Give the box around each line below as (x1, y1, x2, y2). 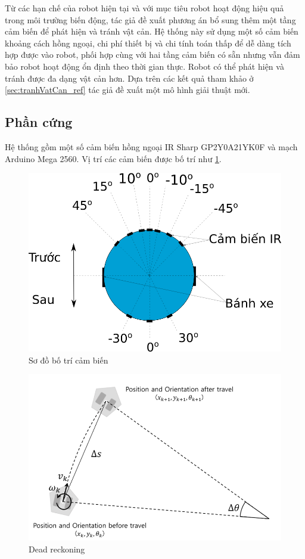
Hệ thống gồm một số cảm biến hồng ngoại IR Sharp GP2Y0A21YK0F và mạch (5, 140, 298, 153)
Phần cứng (5, 113, 73, 131)
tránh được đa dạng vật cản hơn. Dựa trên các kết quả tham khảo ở (5, 72, 254, 84)
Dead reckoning (29, 542, 85, 555)
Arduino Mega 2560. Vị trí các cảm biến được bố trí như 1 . (5, 152, 222, 164)
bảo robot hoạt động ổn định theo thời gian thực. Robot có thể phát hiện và (5, 60, 284, 72)
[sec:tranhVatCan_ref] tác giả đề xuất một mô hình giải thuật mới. (5, 83, 250, 96)
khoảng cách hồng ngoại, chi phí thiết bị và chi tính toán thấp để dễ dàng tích (5, 36, 291, 49)
